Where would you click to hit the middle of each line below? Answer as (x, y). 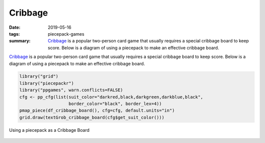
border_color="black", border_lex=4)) (115, 104)
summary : (20, 41)
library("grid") (39, 76)
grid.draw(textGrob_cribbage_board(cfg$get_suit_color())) (92, 117)
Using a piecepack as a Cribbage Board (49, 130)
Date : (15, 27)
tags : (14, 34)
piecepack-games (66, 34)
